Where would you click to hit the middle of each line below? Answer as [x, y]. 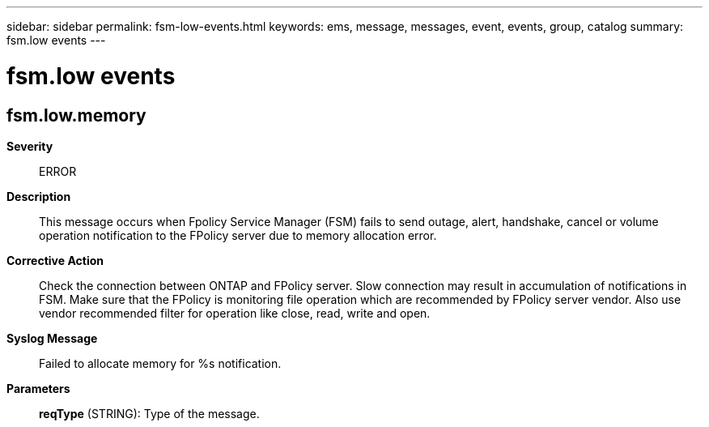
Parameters [38, 388]
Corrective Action [55, 260]
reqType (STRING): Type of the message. [149, 413]
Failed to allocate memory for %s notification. [160, 363]
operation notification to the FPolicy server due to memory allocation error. [238, 235]
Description [39, 196]
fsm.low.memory [76, 115]
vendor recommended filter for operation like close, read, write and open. [235, 313]
